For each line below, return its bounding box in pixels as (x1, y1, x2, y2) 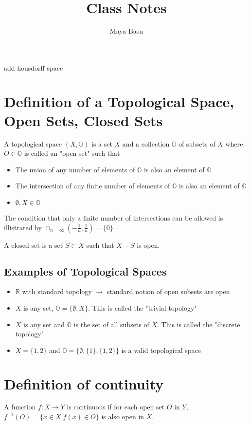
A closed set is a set (4, 240, 63, 250)
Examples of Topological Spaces (4, 263, 167, 278)
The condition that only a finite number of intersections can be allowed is (4, 213, 223, 222)
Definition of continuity (4, 373, 164, 393)
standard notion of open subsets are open (107, 286, 230, 296)
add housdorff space (4, 62, 63, 73)
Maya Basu (109, 26, 143, 36)
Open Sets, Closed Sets (4, 110, 163, 130)
